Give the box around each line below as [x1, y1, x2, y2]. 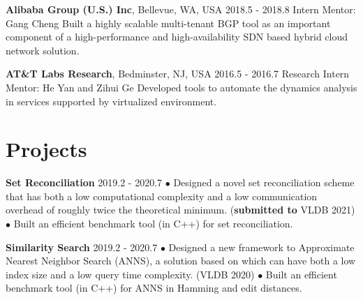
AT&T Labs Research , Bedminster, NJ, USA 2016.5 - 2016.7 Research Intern [6, 66, 350, 81]
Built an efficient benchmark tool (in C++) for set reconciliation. [13, 216, 293, 231]
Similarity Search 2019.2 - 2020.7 [6, 239, 158, 254]
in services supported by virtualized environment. [6, 93, 217, 108]
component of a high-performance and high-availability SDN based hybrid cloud [6, 29, 348, 44]
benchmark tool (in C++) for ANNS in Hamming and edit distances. [6, 280, 302, 295]
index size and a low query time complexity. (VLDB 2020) [6, 267, 255, 281]
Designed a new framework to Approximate [168, 239, 355, 254]
